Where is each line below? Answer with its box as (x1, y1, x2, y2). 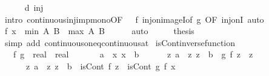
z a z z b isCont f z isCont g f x (25, 59, 176, 72)
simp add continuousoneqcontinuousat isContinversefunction (4, 36, 236, 48)
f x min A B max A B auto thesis (4, 25, 194, 37)
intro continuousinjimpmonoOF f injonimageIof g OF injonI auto (4, 13, 264, 25)
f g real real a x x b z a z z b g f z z (13, 48, 253, 60)
